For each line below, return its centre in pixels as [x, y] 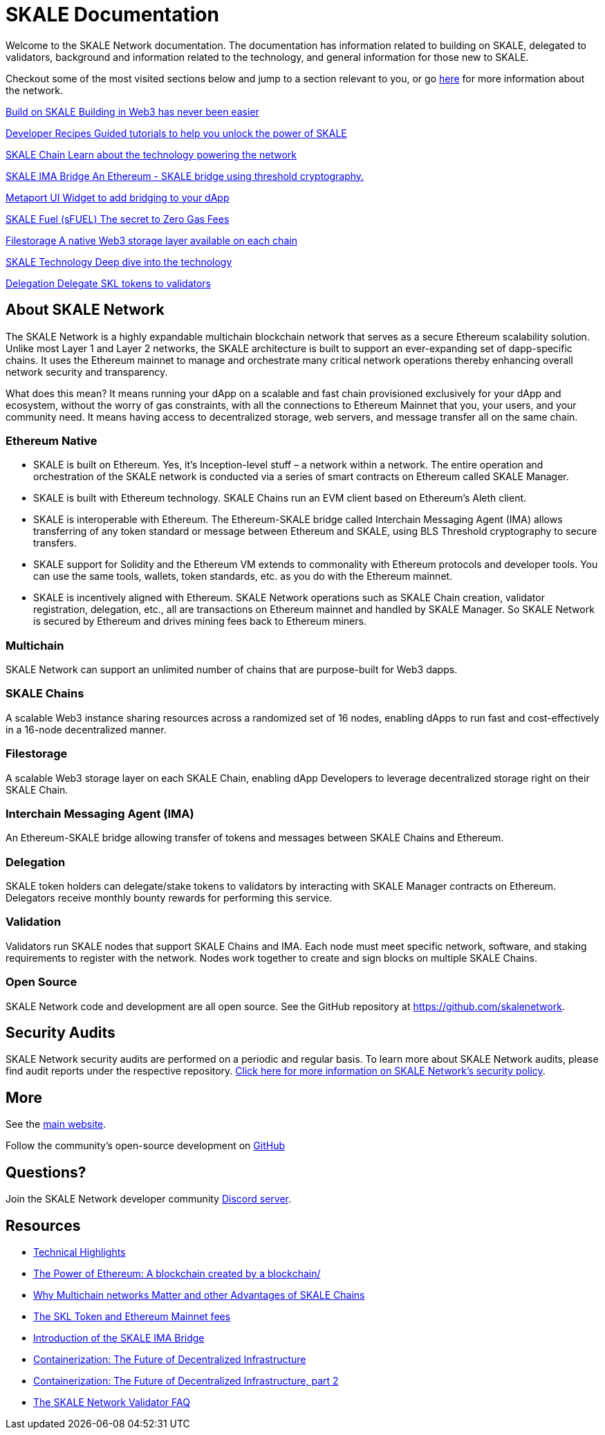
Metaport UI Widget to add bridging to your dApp [118, 197]
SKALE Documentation [112, 15]
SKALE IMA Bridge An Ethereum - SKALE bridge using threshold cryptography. [185, 176]
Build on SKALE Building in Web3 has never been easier [132, 111]
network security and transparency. [87, 372]
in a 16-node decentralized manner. [86, 729]
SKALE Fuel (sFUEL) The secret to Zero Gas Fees [118, 219]
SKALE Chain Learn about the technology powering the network [151, 154]
